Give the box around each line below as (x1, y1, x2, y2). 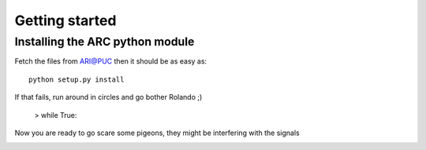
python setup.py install (28, 75, 125, 84)
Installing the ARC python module (14, 35, 195, 49)
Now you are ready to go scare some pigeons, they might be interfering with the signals (14, 128, 300, 137)
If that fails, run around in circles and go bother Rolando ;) (14, 93, 203, 102)
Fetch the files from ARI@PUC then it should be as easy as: (14, 57, 207, 66)
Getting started (14, 12, 117, 29)
